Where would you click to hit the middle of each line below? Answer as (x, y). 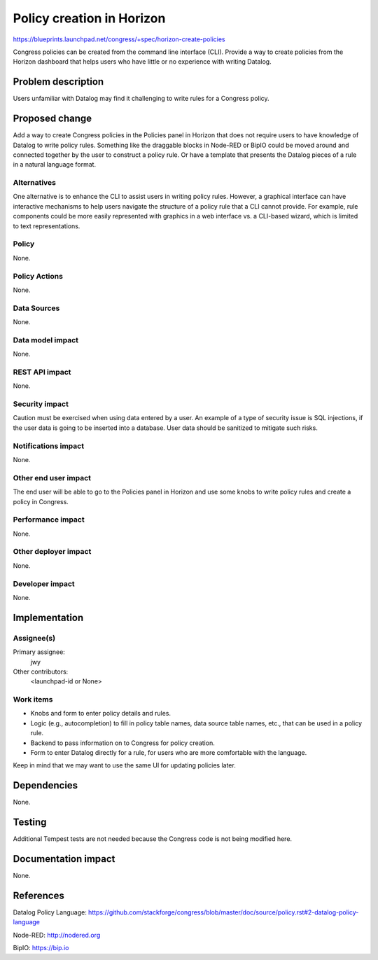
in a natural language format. (55, 165)
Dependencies (45, 785)
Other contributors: (41, 672)
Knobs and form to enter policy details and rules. (101, 714)
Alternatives (34, 183)
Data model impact (46, 340)
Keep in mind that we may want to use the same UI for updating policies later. (124, 765)
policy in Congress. (41, 501)
